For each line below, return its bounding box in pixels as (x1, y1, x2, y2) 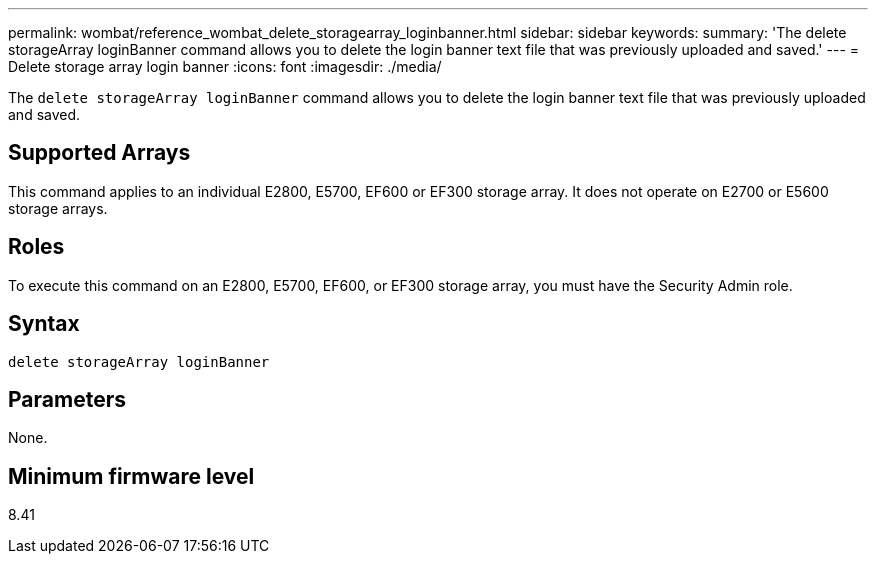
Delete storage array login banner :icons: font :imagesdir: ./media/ (8, 58, 442, 75)
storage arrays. (8, 199, 108, 217)
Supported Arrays (8, 140, 191, 166)
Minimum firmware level (8, 463, 255, 489)
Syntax (8, 311, 80, 337)
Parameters (8, 386, 126, 412)
